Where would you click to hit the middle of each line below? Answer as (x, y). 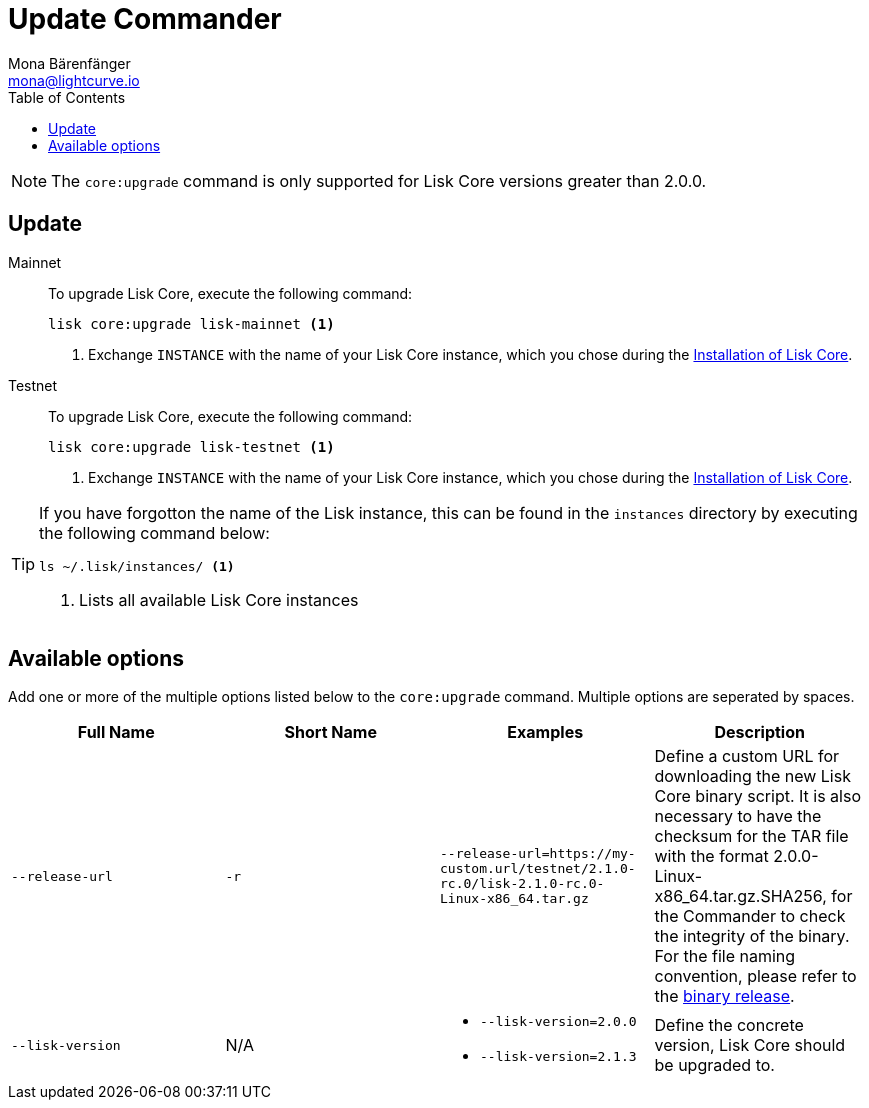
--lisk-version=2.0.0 (558, 1022)
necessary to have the (738, 816)
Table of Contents (67, 97)
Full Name (116, 732)
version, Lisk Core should (750, 1045)
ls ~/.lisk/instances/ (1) (137, 566)
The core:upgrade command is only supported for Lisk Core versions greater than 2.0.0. (379, 180)
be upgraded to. (714, 1065)
